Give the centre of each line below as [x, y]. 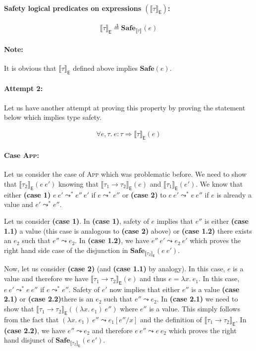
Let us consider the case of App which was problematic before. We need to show [125, 174]
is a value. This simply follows [195, 309]
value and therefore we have [46, 278]
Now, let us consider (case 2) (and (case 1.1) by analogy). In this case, [115, 269]
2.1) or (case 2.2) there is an [49, 299]
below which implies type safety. [53, 117]
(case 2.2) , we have [35, 330]
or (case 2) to [144, 194]
